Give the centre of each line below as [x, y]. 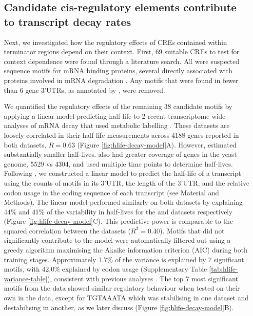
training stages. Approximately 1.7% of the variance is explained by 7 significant [124, 259]
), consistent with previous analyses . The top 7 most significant [143, 278]
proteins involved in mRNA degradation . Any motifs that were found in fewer [121, 80]
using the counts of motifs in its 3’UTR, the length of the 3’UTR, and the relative [127, 182]
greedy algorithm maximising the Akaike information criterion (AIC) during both [126, 250]
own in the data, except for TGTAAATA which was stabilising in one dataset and [126, 298]
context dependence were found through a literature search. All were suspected [122, 61]
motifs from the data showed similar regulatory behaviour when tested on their [122, 288]
